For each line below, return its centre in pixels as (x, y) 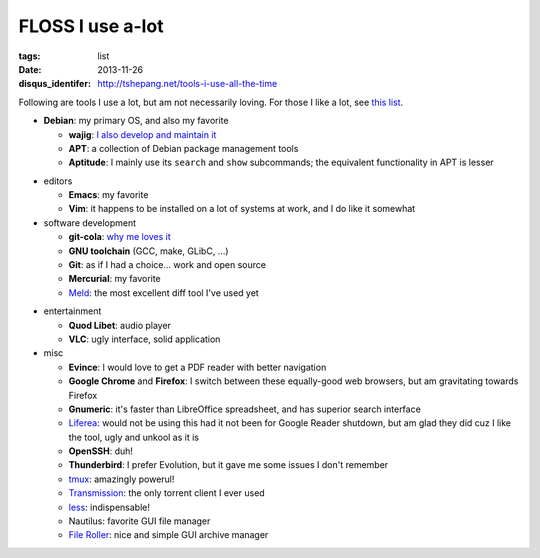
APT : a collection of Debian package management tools (183, 148)
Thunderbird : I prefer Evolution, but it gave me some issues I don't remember (228, 465)
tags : (29, 56)
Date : (30, 69)
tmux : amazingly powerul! (121, 479)
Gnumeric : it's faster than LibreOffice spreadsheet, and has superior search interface (245, 409)
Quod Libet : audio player (120, 325)
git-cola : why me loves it (120, 237)
